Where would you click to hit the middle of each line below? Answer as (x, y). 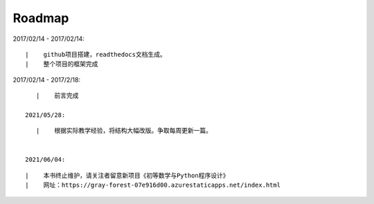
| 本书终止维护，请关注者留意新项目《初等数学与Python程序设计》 (127, 175)
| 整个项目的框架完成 (62, 64)
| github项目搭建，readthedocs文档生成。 (96, 54)
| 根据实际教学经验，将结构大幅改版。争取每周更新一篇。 (124, 131)
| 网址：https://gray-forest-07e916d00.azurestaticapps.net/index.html (153, 185)
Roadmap (41, 18)
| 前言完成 (57, 96)
